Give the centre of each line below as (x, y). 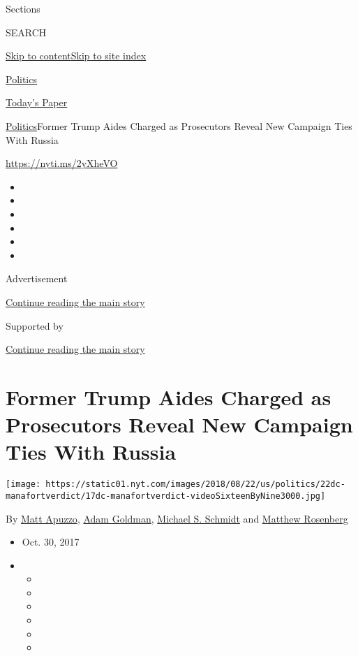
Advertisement (37, 278)
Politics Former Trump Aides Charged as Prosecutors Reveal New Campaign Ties (179, 125)
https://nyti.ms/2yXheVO (62, 163)
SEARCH (26, 32)
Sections (23, 8)
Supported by (35, 325)
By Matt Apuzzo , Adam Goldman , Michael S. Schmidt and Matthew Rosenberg (177, 518)
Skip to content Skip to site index (76, 56)
